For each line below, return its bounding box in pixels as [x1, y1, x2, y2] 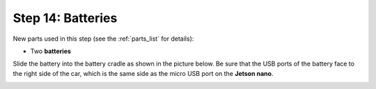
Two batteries [30, 47, 71, 55]
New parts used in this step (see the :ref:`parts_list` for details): [13, 34, 194, 43]
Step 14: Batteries [13, 10, 118, 26]
